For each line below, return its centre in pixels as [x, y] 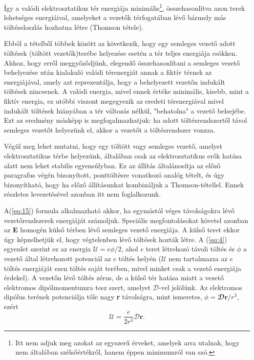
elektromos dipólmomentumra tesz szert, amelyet [77, 287]
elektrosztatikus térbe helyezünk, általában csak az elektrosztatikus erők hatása [123, 155]
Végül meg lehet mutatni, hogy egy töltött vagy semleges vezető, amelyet [113, 146]
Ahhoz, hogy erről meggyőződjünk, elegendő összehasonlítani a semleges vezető [122, 62]
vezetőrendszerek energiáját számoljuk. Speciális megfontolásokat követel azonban [126, 220]
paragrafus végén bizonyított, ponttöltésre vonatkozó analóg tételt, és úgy [114, 175]
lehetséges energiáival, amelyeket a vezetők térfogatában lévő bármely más [115, 17]
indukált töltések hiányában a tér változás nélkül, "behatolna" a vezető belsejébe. [125, 110]
